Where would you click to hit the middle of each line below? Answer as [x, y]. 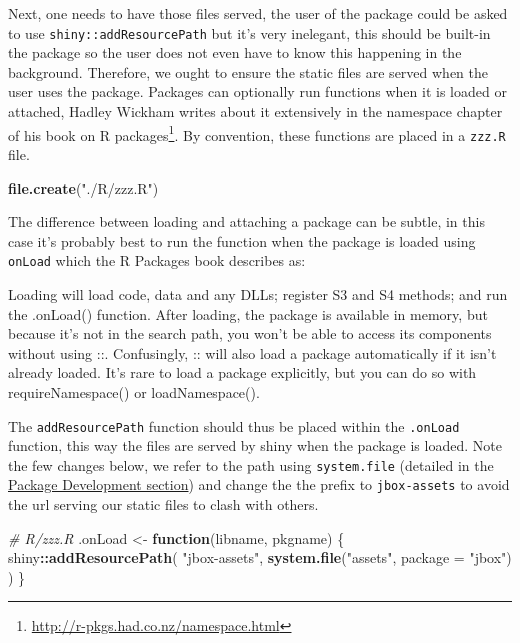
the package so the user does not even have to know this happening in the [235, 52]
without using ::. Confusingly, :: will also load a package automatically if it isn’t [252, 352]
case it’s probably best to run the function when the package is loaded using [242, 240]
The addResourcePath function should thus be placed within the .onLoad [234, 425]
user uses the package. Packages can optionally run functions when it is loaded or [257, 91]
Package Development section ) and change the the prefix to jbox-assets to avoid [259, 484]
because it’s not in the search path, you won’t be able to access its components [250, 333]
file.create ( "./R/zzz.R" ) [83, 187]
